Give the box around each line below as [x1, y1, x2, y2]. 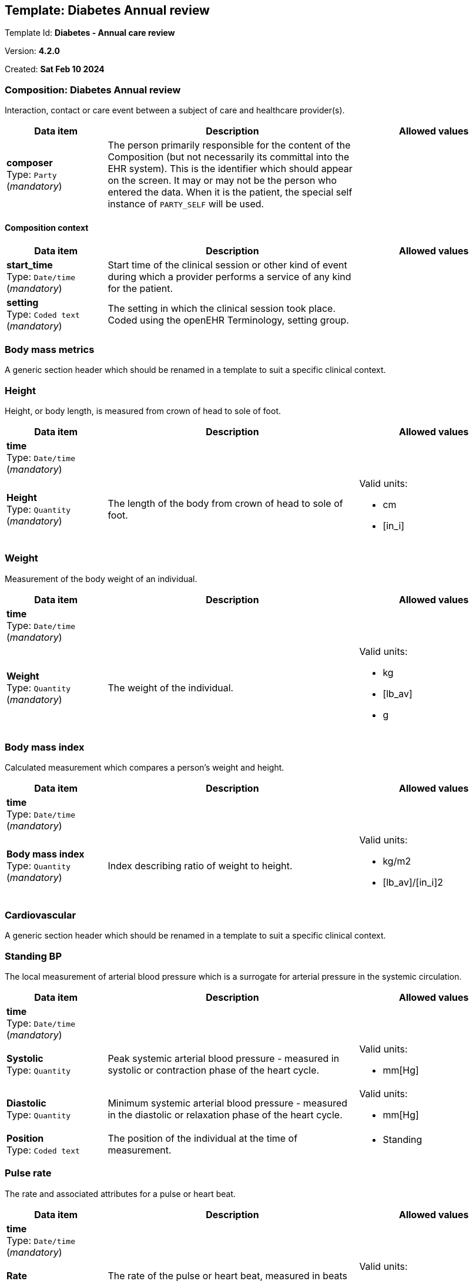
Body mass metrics [5, 343, 95, 355]
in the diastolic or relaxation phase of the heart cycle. [108, 1108, 343, 1121]
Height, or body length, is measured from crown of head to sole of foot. [5, 405, 281, 416]
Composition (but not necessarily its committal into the [108, 151, 350, 163]
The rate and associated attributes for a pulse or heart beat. [5, 1188, 236, 1199]
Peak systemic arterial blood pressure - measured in [108, 1052, 340, 1064]
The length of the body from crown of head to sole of [108, 497, 343, 509]
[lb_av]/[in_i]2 [383, 876, 444, 889]
